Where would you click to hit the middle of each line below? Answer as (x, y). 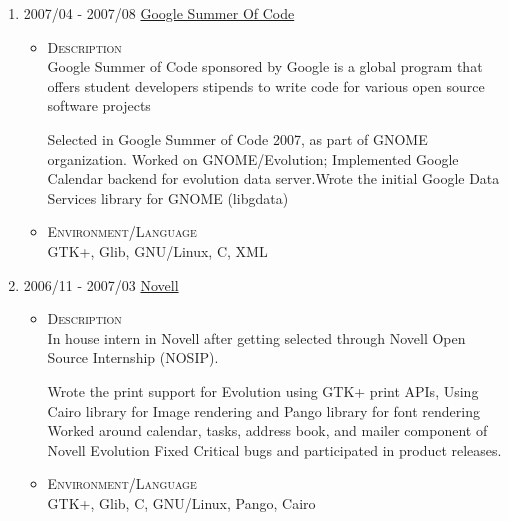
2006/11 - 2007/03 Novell (101, 284)
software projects (99, 105)
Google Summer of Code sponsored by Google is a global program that (265, 66)
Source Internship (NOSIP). (133, 357)
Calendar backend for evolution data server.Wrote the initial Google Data (273, 178)
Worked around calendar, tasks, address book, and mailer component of (267, 430)
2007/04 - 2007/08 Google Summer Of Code (159, 13)
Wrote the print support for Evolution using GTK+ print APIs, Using (263, 390)
